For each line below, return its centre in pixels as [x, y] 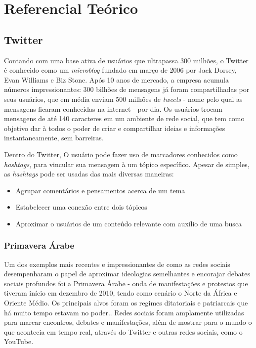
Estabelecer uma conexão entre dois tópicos [81, 207]
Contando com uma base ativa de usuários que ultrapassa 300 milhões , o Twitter [126, 60]
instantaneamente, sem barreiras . [54, 138]
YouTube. [19, 341]
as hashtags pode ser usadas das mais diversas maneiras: [89, 174]
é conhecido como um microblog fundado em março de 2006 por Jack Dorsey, [120, 70]
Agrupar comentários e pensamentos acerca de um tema [100, 190]
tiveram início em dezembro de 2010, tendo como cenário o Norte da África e [121, 293]
